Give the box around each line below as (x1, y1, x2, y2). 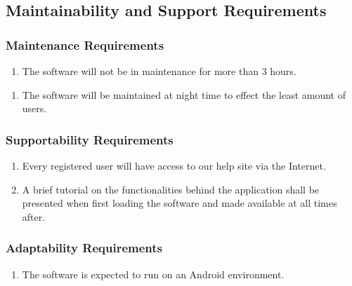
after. (22, 209, 46, 224)
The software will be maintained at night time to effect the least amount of (22, 87, 346, 102)
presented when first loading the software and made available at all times (22, 196, 337, 210)
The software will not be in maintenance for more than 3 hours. (22, 64, 296, 78)
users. (22, 101, 47, 116)
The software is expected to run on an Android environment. (22, 266, 285, 281)
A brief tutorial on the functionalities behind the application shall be (22, 182, 320, 196)
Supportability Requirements (6, 130, 174, 148)
